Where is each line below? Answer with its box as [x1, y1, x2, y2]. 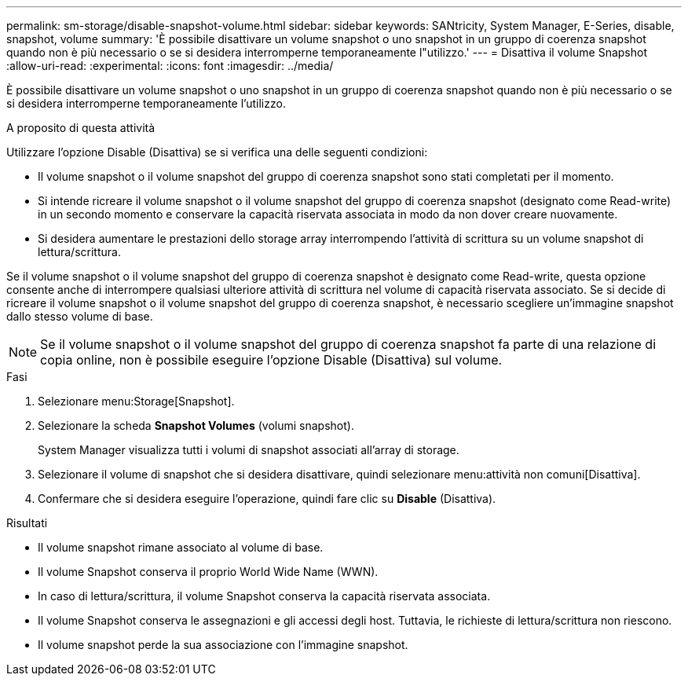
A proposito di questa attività [6, 121, 156, 134]
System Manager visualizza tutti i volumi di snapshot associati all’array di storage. [38, 443, 459, 456]
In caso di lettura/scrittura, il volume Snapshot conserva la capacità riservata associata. [38, 589, 491, 603]
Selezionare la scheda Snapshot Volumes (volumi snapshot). [38, 419, 354, 432]
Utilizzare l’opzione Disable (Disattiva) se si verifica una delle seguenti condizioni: [6, 145, 428, 159]
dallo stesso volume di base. [6, 310, 153, 323]
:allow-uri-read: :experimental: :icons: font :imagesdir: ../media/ [6, 59, 334, 72]
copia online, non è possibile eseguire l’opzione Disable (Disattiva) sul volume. [40, 352, 503, 368]
